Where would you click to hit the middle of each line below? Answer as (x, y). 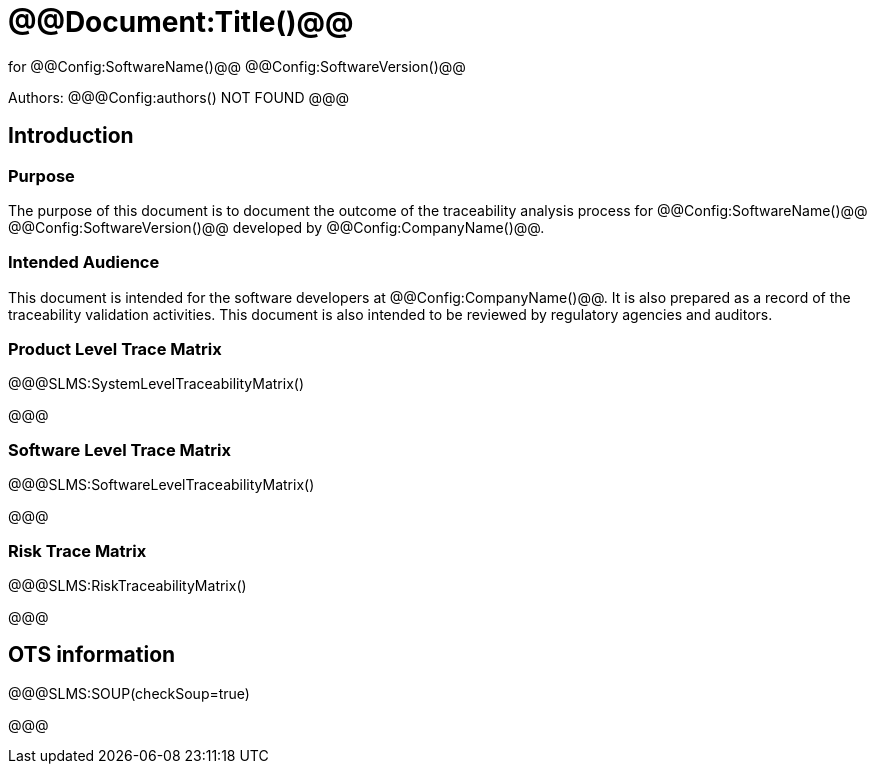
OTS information (92, 655)
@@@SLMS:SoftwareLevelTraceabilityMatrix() (161, 485)
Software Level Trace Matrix (119, 449)
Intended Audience (84, 262)
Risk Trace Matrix (77, 550)
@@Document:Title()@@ (181, 22)
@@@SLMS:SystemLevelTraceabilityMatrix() (156, 384)
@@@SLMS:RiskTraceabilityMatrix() (127, 585)
